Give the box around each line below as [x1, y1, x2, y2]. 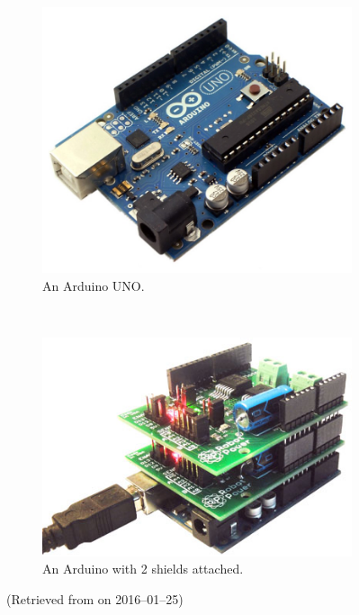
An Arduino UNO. [42, 276, 145, 294]
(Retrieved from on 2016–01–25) [6, 589, 184, 608]
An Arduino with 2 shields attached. [42, 559, 244, 578]
